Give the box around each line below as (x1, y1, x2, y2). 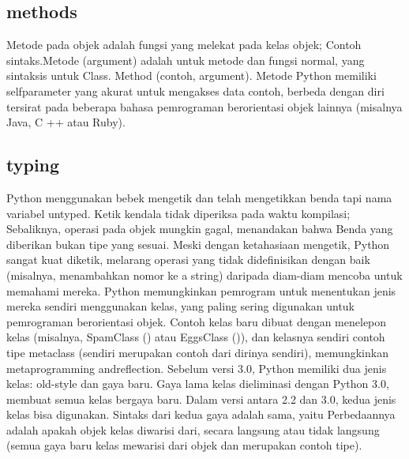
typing (6, 152, 60, 177)
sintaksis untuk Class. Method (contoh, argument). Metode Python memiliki (6, 67, 377, 84)
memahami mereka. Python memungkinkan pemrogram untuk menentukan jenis (6, 282, 396, 299)
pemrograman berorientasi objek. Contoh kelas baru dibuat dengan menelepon (6, 313, 387, 329)
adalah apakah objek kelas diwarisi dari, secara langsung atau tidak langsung (6, 421, 380, 438)
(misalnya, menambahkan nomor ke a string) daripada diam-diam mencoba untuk (6, 266, 403, 283)
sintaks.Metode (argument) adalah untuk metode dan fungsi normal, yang (6, 51, 365, 68)
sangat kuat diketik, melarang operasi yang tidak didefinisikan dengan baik (6, 251, 370, 268)
